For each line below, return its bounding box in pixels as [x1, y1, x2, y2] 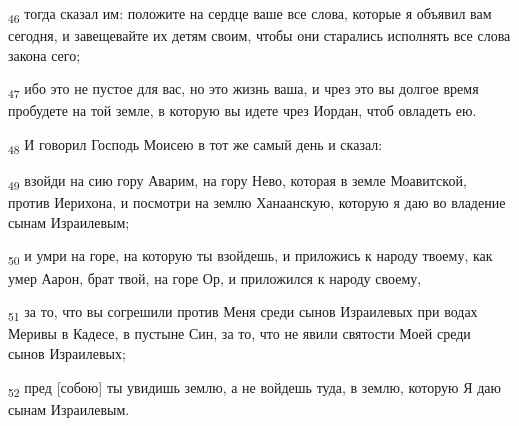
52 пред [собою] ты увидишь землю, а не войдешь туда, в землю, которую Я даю [8, 376, 502, 400]
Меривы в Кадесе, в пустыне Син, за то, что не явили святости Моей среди [8, 323, 471, 344]
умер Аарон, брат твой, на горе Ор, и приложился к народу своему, [8, 267, 422, 288]
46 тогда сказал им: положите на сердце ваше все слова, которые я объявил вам [8, 3, 492, 26]
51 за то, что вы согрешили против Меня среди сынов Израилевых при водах [8, 301, 478, 324]
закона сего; [8, 44, 81, 65]
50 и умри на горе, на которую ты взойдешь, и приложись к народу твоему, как [8, 245, 493, 269]
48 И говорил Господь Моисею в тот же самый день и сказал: [8, 134, 383, 157]
